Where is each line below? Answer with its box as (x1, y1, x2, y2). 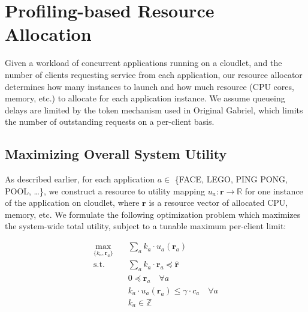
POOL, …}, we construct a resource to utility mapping (5, 184, 205, 197)
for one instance (244, 184, 303, 197)
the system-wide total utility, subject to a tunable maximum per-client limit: (5, 220, 286, 232)
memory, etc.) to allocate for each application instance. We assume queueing (5, 92, 285, 104)
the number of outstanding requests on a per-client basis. (5, 115, 215, 128)
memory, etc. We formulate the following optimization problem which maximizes (5, 208, 301, 220)
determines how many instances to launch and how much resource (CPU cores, (5, 80, 294, 92)
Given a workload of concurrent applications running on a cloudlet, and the (5, 56, 282, 69)
